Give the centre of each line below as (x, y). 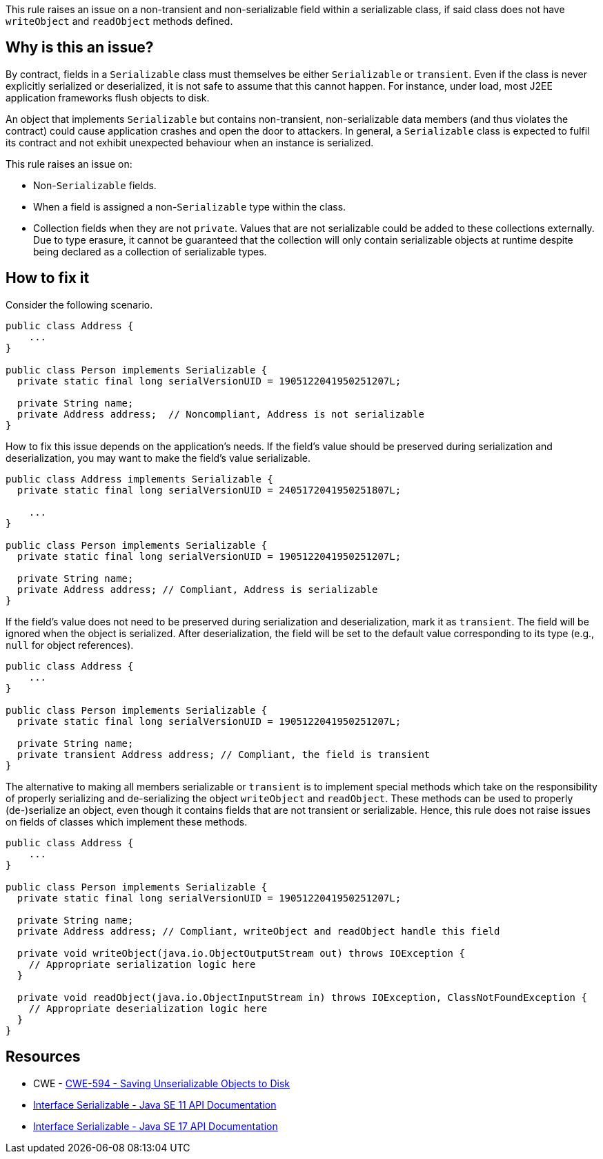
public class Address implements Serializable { (139, 479)
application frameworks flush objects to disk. (108, 97)
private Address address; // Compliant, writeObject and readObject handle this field (258, 931)
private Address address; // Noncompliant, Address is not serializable (220, 414)
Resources (43, 1057)
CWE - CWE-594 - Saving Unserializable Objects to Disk (161, 1083)
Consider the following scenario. (79, 304)
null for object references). (70, 645)
